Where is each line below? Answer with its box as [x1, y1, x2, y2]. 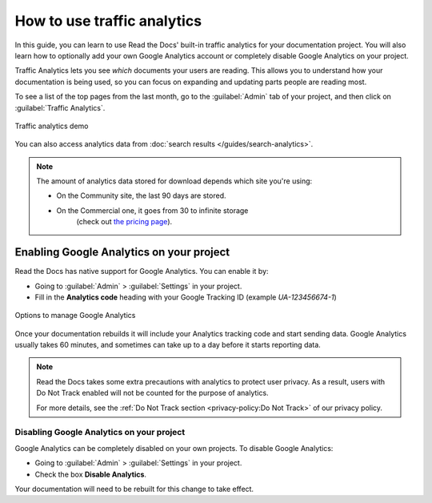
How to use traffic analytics [14, 12, 202, 30]
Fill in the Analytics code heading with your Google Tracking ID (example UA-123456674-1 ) [34, 292, 338, 302]
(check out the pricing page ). [76, 217, 173, 227]
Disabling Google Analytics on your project [14, 427, 186, 438]
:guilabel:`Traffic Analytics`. [14, 103, 106, 112]
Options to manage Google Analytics [14, 311, 136, 320]
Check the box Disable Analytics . [34, 469, 147, 479]
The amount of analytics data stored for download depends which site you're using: [36, 176, 313, 186]
